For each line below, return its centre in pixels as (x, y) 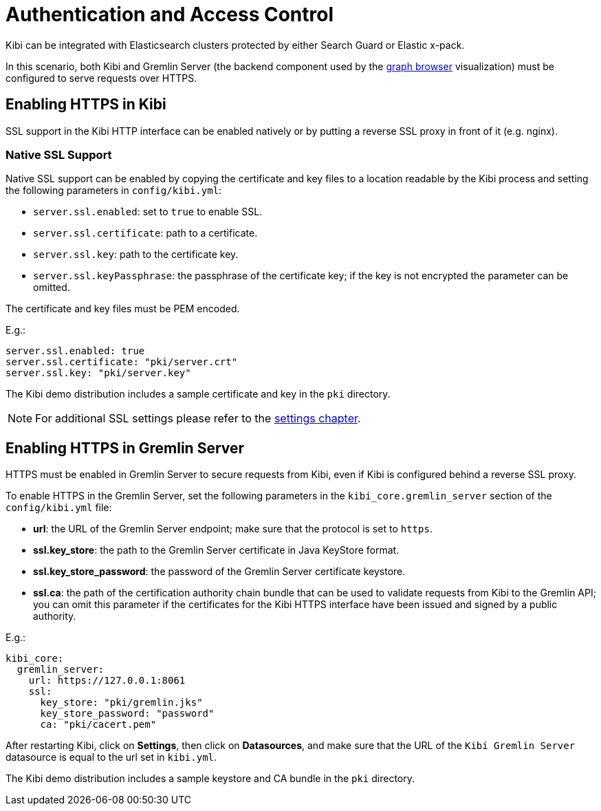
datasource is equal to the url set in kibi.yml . (111, 757)
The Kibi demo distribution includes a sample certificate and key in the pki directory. (198, 394)
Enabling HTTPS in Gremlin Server (125, 448)
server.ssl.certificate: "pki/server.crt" (122, 362)
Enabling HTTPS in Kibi (86, 105)
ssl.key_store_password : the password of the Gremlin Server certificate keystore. (219, 572)
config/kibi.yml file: (59, 508)
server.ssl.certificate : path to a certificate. (145, 233)
